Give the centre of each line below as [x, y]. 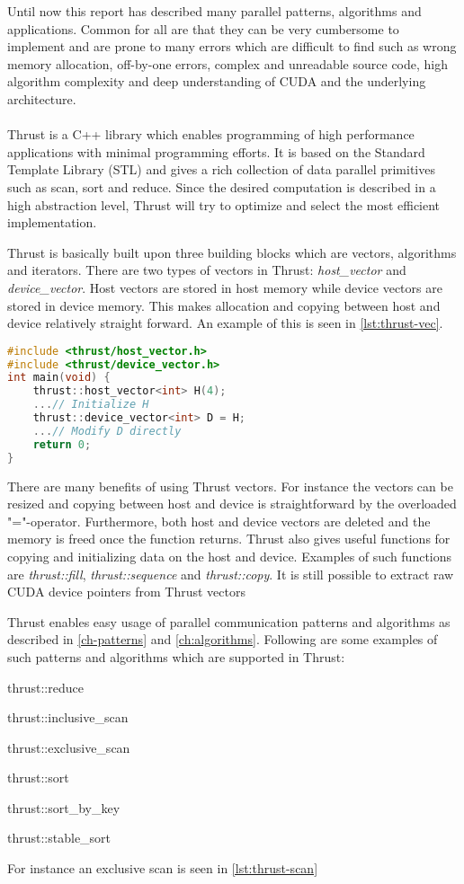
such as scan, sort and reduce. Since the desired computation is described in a [222, 186]
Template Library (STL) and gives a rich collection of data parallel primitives [221, 169]
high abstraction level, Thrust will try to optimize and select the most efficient [224, 204]
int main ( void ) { [59, 378]
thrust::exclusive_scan [69, 747]
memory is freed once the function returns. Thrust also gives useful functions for [229, 539]
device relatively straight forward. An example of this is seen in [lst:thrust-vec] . [225, 323]
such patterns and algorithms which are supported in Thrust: [176, 656]
